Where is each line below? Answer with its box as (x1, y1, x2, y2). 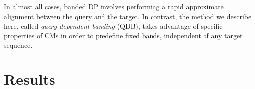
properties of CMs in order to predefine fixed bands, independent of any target (4, 30, 243, 40)
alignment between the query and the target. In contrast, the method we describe (4, 11, 252, 21)
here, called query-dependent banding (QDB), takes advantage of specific (4, 21, 223, 31)
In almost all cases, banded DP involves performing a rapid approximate (4, 1, 224, 11)
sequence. (4, 40, 33, 50)
